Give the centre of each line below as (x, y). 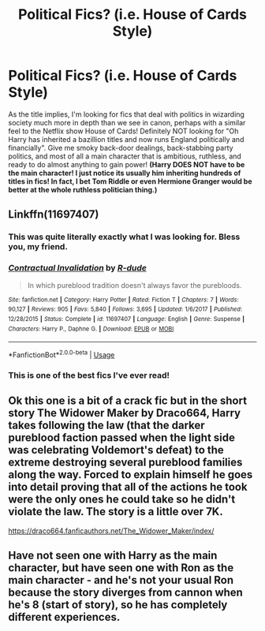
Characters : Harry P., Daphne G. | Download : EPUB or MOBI (91, 329)
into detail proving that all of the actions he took (128, 487)
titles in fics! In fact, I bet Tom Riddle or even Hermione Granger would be (130, 181)
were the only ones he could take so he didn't (122, 500)
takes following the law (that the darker (106, 426)
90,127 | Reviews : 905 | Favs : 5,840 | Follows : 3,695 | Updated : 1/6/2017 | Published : (125, 309)
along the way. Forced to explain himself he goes (131, 475)
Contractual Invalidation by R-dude (78, 268)
